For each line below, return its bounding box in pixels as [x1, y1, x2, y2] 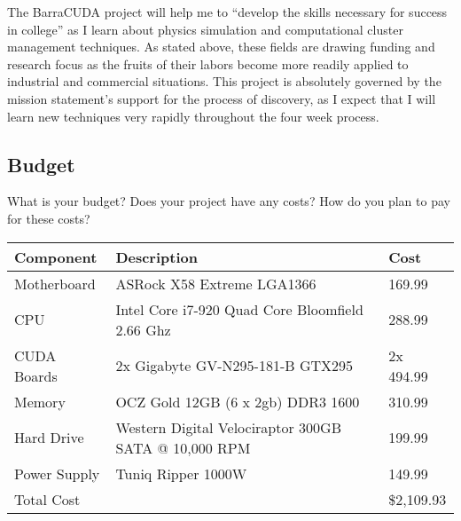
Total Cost [14, 488, 81, 509]
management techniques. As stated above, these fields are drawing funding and [7, 37, 435, 56]
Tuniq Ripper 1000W [115, 462, 247, 484]
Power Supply [14, 462, 100, 484]
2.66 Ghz [115, 319, 171, 340]
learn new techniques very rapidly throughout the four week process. [7, 107, 379, 125]
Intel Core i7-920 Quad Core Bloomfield [115, 298, 363, 320]
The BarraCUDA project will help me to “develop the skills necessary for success [7, 3, 448, 20]
